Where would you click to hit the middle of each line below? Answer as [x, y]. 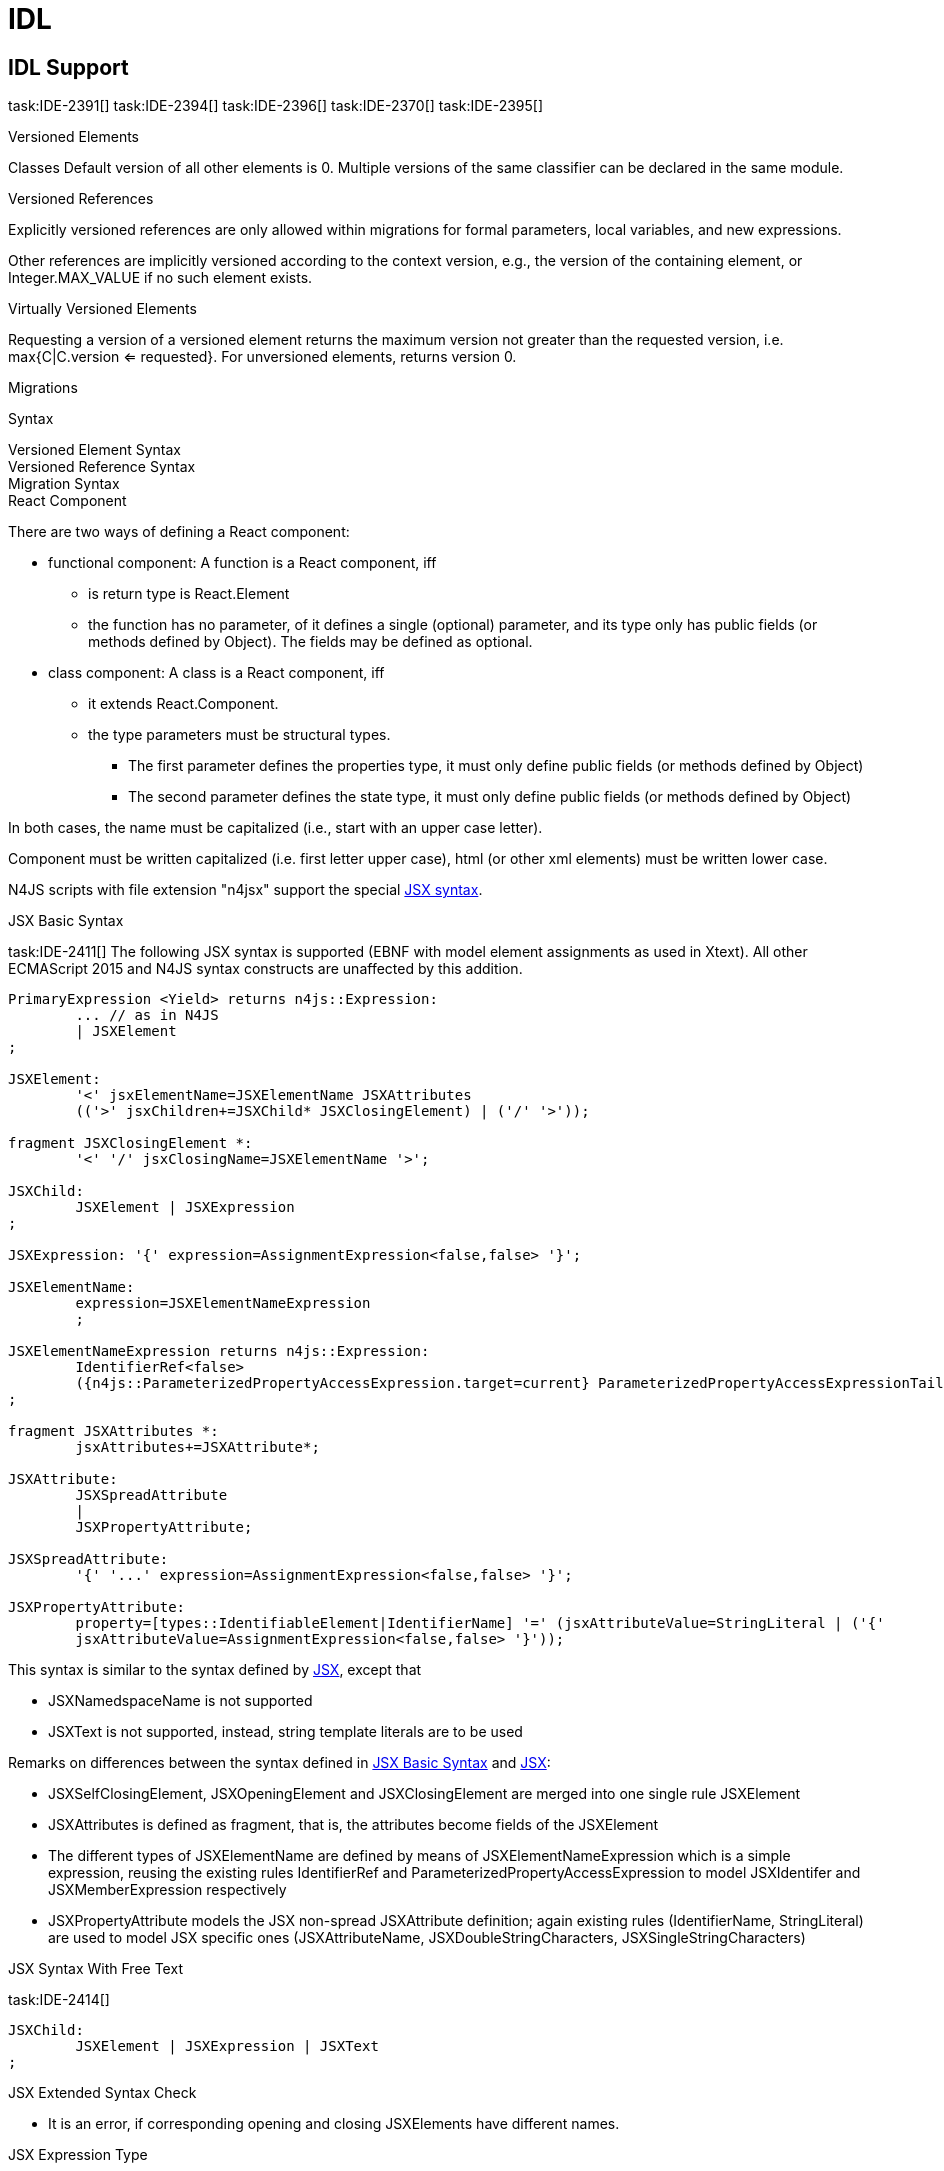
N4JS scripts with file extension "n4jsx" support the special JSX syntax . [245, 890]
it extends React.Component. [183, 704]
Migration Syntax [64, 484]
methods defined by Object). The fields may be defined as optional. [310, 642]
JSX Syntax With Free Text [95, 1969]
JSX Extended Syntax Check [102, 2093]
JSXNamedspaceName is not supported [180, 1701]
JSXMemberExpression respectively [167, 1890]
